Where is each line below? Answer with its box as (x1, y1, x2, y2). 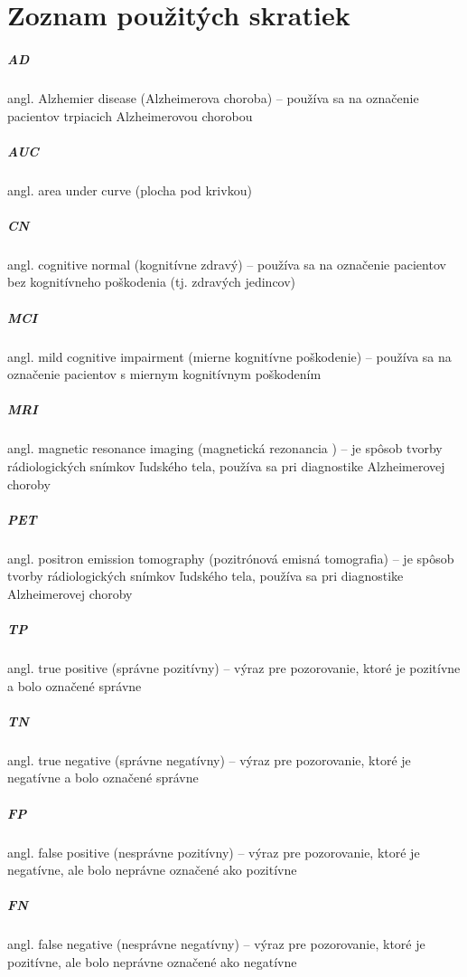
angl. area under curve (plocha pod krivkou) (7, 180, 252, 199)
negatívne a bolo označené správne (7, 768, 199, 787)
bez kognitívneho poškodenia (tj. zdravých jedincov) (7, 272, 296, 291)
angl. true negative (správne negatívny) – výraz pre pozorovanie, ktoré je (7, 750, 411, 769)
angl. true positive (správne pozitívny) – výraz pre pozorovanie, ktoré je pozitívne (7, 659, 461, 678)
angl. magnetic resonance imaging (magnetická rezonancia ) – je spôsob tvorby (7, 439, 443, 458)
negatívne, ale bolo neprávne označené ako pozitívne (7, 860, 297, 879)
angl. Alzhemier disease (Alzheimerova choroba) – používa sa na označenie (7, 88, 419, 107)
